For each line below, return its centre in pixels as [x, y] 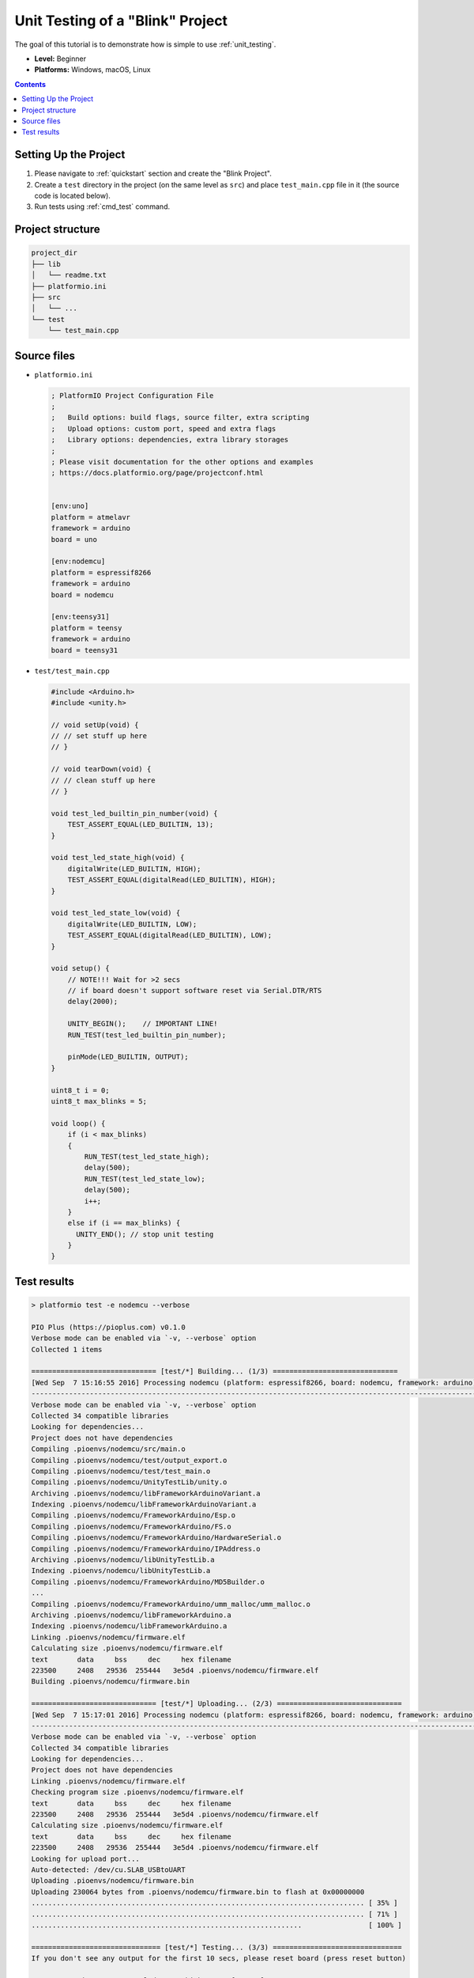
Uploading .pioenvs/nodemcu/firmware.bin [113, 1881]
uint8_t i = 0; [80, 1090]
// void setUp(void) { [95, 725]
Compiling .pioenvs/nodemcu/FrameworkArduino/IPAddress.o [146, 1548]
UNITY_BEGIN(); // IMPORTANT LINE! [143, 1024]
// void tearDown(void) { [101, 769]
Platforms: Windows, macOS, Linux [92, 70]
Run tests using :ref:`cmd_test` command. [102, 207]
